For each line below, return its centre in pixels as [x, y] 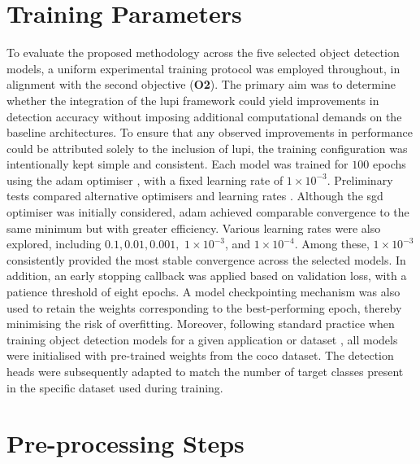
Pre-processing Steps [126, 443]
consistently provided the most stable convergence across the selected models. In [206, 259]
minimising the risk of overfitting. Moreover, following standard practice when [201, 324]
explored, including [54, 244]
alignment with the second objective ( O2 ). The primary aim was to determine [201, 84]
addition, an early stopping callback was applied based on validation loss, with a [207, 276]
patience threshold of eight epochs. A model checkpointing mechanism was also [204, 292]
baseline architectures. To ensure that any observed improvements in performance [210, 132]
